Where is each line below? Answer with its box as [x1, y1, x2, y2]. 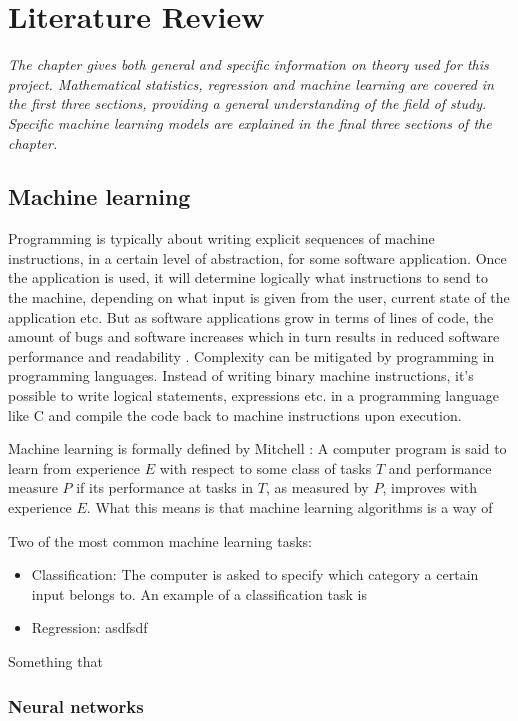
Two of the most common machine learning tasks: [8, 530, 312, 551]
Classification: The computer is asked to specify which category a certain [31, 564, 479, 585]
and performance [388, 457, 492, 478]
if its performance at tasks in [76, 477, 254, 498]
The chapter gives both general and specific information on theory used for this [8, 54, 489, 75]
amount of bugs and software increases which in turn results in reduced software [8, 326, 500, 347]
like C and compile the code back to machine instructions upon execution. [8, 404, 462, 425]
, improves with [382, 477, 478, 498]
